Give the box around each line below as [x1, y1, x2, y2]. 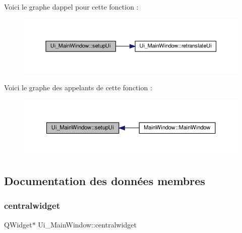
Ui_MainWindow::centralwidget [38, 219, 137, 229]
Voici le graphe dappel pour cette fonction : [4, 2, 139, 12]
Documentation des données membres [4, 173, 205, 189]
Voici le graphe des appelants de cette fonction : [4, 82, 152, 93]
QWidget [4, 219, 32, 229]
